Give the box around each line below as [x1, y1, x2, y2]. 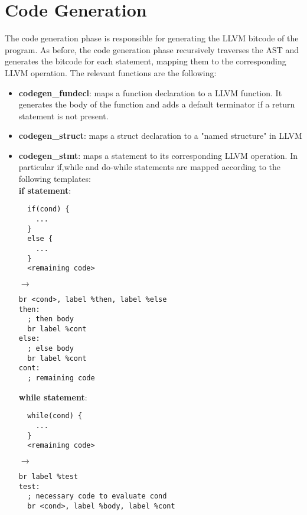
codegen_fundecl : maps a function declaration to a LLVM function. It [18, 86, 282, 99]
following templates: [18, 172, 91, 185]
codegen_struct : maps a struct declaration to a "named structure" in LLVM [18, 129, 302, 142]
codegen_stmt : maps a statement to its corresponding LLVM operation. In [18, 149, 298, 161]
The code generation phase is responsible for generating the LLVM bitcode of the [5, 32, 299, 44]
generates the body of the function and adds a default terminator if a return [18, 98, 295, 110]
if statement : [18, 184, 71, 196]
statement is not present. [18, 109, 109, 122]
